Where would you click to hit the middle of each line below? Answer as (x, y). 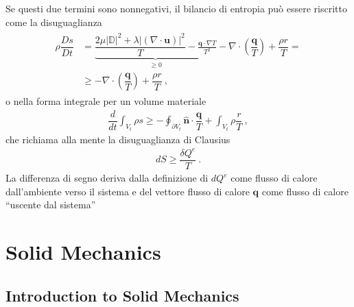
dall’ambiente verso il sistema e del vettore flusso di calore (128, 191)
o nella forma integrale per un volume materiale (106, 101)
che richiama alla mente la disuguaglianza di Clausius (118, 139)
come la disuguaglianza (54, 22)
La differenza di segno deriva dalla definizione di (107, 177)
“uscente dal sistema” (51, 205)
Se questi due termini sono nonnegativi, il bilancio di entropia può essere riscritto (176, 8)
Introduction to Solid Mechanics (122, 295)
